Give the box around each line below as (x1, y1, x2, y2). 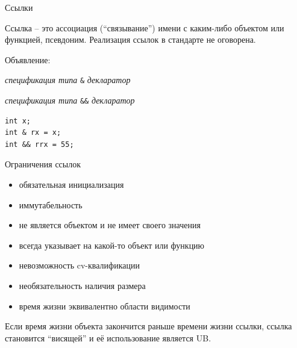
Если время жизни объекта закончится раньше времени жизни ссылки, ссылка (5, 320, 292, 332)
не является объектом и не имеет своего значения (19, 219, 201, 231)
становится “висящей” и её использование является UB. (5, 331, 211, 344)
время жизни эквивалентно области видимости (19, 299, 190, 312)
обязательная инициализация (19, 178, 124, 191)
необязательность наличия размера (19, 279, 146, 292)
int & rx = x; (5, 128, 61, 137)
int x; (5, 116, 31, 125)
